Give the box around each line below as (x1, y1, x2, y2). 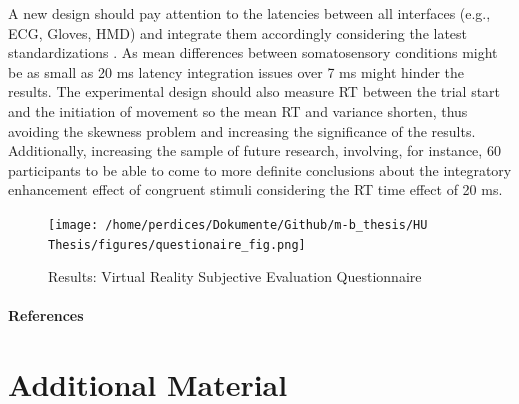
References (8, 305, 84, 326)
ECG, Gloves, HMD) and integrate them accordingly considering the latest (8, 22, 468, 43)
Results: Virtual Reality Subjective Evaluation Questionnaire (48, 266, 422, 287)
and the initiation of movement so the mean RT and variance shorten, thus (8, 100, 468, 121)
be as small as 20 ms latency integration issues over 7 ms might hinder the (8, 61, 465, 82)
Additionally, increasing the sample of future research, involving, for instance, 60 (8, 140, 501, 161)
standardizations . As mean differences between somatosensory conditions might (8, 42, 498, 63)
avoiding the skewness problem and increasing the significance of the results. (8, 120, 476, 141)
